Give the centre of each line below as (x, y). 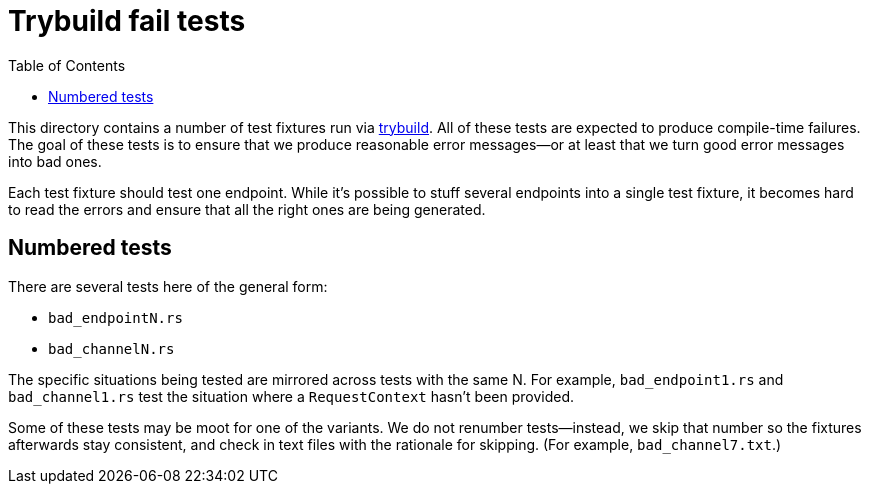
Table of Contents (67, 65)
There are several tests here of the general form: (168, 286)
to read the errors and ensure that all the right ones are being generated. (247, 209)
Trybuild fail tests (127, 21)
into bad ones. (55, 161)
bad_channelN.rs (111, 348)
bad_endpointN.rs (115, 317)
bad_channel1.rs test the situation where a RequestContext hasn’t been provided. (291, 396)
